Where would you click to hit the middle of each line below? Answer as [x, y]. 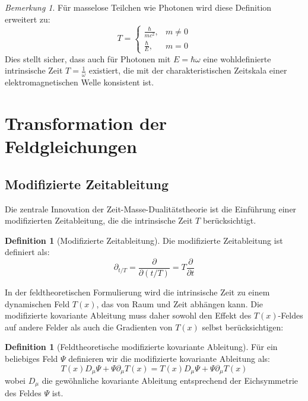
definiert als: [27, 252]
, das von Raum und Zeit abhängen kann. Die [180, 303]
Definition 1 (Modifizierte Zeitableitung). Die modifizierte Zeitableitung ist [144, 240]
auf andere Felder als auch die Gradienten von [89, 327]
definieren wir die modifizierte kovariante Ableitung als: [169, 358]
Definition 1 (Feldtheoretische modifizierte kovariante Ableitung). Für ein [141, 347]
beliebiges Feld [31, 358]
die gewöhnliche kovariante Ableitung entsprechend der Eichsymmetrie [170, 380]
